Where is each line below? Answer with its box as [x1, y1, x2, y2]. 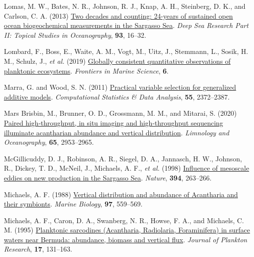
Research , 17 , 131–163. [4, 244, 72, 254]
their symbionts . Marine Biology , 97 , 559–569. [4, 199, 143, 209]
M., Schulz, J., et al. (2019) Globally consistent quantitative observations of [4, 55, 231, 66]
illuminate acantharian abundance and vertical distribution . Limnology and [4, 127, 230, 137]
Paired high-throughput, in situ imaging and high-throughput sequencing [4, 117, 223, 128]
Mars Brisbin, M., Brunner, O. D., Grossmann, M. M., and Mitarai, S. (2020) [4, 108, 237, 118]
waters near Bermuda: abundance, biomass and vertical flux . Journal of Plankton [4, 234, 247, 244]
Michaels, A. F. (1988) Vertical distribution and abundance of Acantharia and [4, 189, 238, 199]
